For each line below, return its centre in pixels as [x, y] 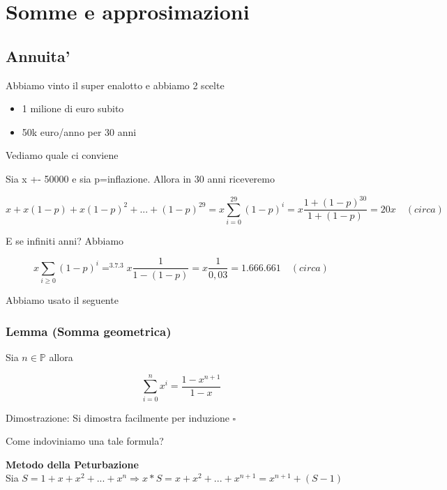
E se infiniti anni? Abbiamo [65, 240]
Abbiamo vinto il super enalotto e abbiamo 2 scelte [115, 85]
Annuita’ [38, 55]
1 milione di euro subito [73, 108]
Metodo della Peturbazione [72, 464]
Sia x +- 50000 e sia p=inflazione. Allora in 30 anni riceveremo [140, 178]
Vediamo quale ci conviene [62, 155]
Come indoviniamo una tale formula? [85, 441]
